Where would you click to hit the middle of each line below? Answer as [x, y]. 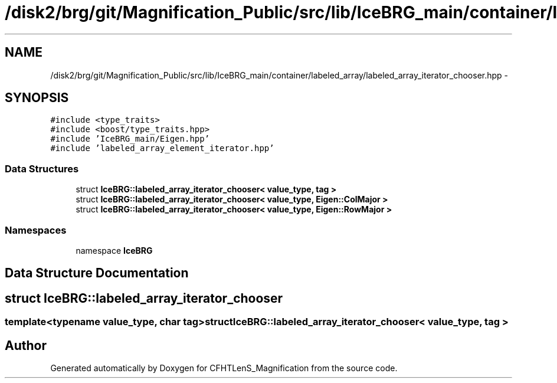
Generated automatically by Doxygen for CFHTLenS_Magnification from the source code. [224, 368]
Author [26, 345]
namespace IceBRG [114, 250]
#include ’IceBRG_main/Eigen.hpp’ [130, 139]
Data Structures [42, 168]
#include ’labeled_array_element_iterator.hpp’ [162, 148]
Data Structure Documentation [97, 273]
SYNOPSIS [37, 98]
